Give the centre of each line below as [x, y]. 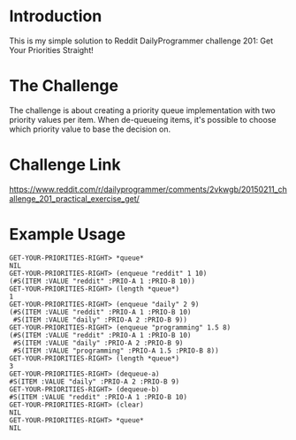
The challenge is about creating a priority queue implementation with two [142, 110]
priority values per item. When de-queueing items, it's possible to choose [143, 119]
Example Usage [68, 234]
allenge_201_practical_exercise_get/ [74, 198]
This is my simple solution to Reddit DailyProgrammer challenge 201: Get [141, 41]
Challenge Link [65, 165]
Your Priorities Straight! [52, 49]
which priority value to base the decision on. [90, 129]
